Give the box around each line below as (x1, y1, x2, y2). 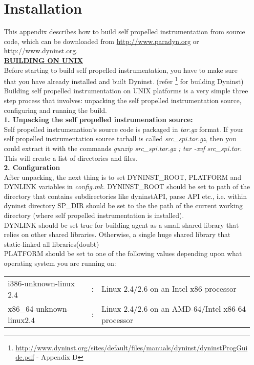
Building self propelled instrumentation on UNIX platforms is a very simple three (4, 86, 248, 96)
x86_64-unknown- (8, 302, 70, 314)
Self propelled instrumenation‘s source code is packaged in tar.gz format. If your (4, 124, 244, 134)
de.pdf (15, 352, 34, 362)
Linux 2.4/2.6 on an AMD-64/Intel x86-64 (101, 302, 246, 314)
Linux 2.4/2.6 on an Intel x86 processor (101, 283, 236, 295)
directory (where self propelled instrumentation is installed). (4, 210, 184, 220)
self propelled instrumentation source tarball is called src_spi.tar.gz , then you (4, 133, 236, 144)
